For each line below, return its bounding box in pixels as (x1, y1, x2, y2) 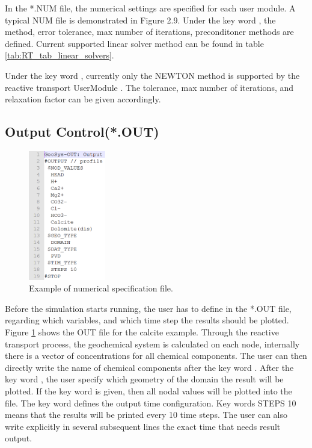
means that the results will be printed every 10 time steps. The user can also (5, 408, 288, 421)
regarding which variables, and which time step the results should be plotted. (5, 314, 289, 326)
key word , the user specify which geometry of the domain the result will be (5, 373, 284, 385)
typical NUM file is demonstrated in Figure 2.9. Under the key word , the (5, 13, 276, 26)
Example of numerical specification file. (29, 282, 173, 294)
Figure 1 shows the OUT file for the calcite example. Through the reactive (5, 325, 279, 338)
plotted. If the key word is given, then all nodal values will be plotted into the (5, 384, 292, 397)
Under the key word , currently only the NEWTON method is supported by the (5, 69, 300, 81)
